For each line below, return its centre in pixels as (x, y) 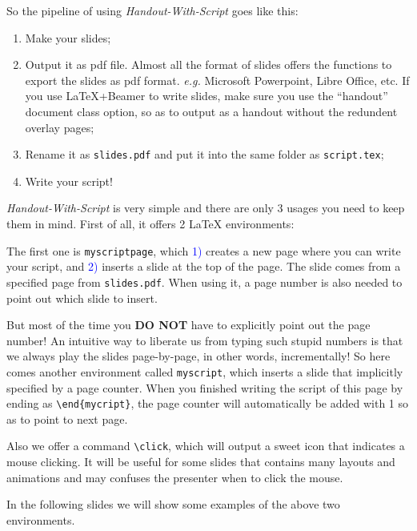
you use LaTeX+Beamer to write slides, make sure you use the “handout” (206, 96)
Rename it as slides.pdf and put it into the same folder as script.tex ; (204, 154)
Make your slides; (68, 37)
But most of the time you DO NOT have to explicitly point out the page (188, 325)
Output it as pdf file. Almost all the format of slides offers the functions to (208, 64)
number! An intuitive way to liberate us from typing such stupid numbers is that (205, 340)
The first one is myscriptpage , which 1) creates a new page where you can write (204, 250)
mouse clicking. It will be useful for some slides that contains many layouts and (201, 462)
